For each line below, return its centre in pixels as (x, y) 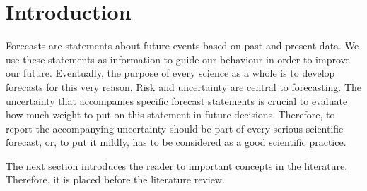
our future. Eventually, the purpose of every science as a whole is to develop (170, 73)
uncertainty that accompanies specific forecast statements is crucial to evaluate (177, 100)
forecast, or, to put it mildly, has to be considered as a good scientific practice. (176, 142)
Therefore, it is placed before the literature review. (115, 179)
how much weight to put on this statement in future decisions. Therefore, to (170, 115)
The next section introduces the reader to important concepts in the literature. (177, 165)
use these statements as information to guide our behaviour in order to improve (178, 59)
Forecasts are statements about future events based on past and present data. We (182, 45)
